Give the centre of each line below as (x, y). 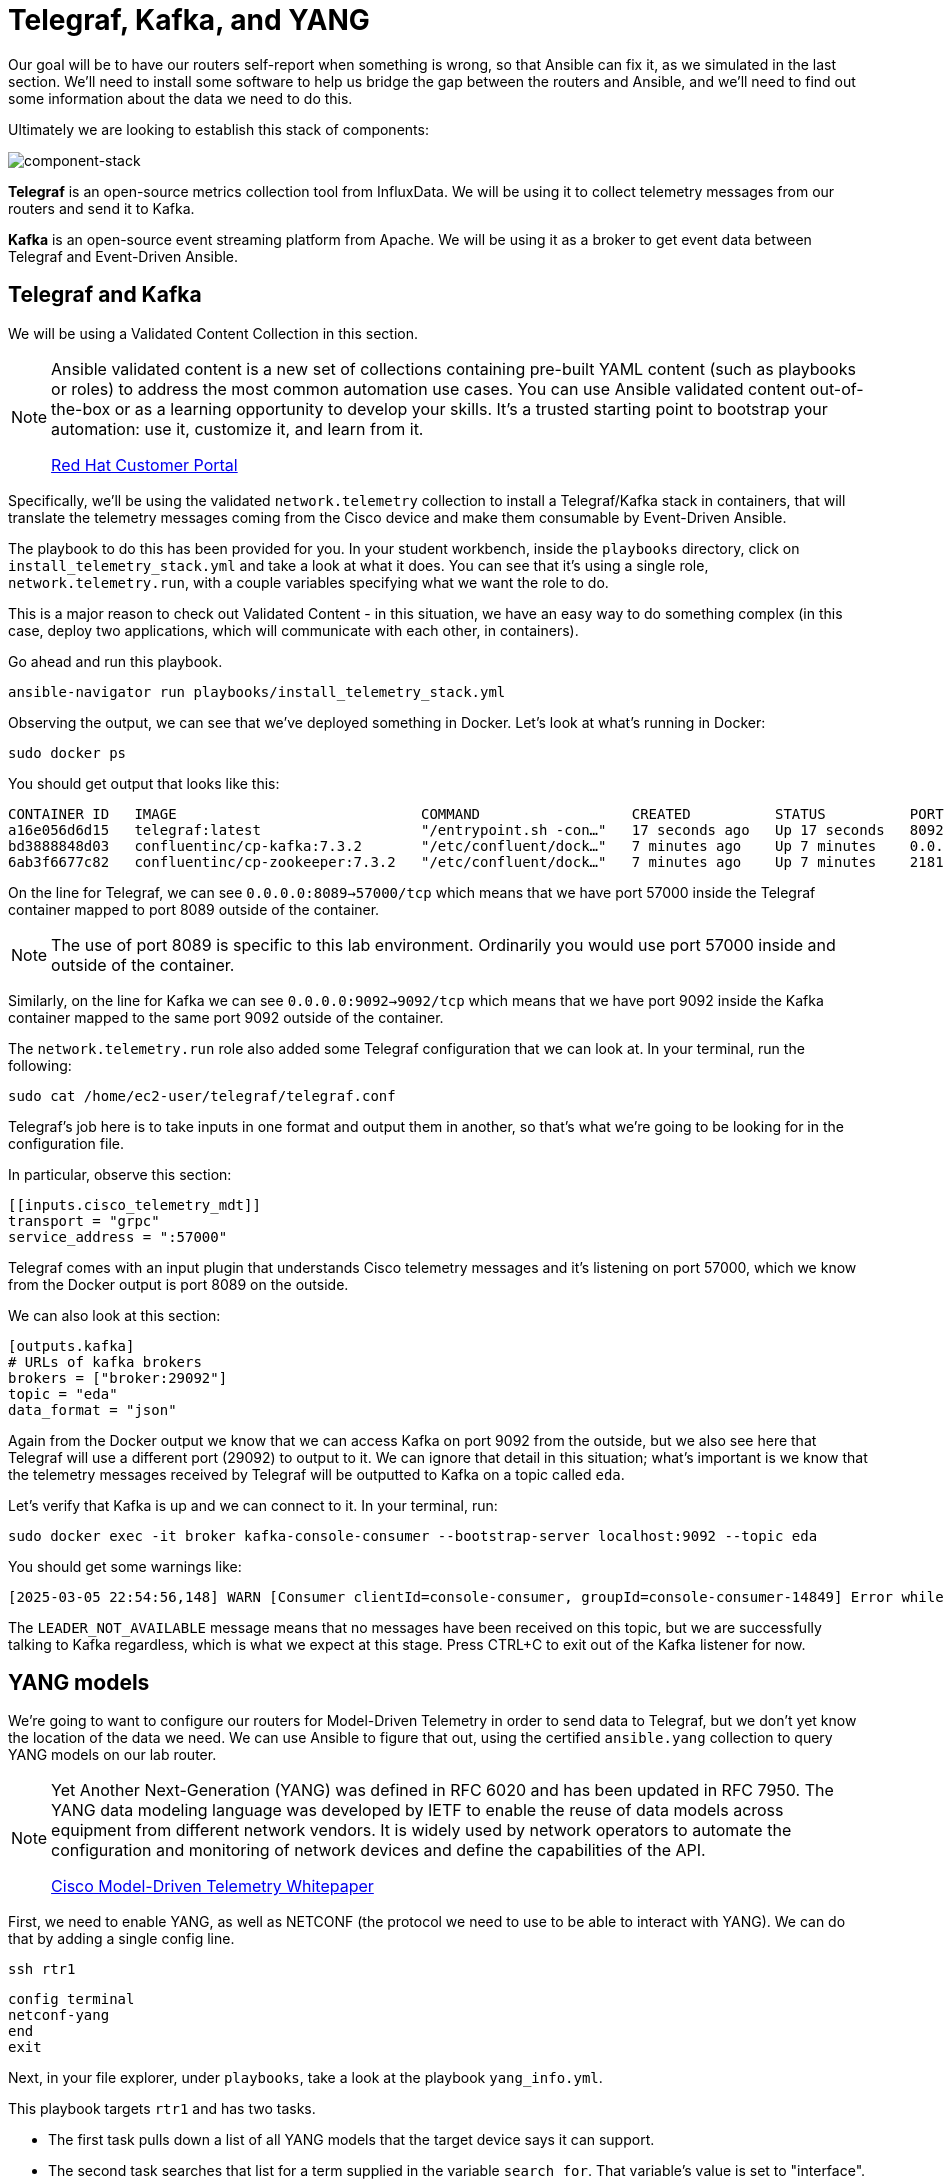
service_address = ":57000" (118, 1236)
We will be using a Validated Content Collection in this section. (213, 333)
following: (40, 1065)
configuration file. (66, 1143)
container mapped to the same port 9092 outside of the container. (226, 1017)
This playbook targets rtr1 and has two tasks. (162, 2109)
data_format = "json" (92, 1409)
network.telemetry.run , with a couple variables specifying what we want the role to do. (308, 582)
